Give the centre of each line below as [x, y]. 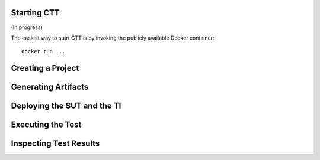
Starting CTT [35, 13]
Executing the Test [46, 125]
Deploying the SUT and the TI [66, 106]
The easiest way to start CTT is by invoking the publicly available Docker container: [113, 38]
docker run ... [44, 51]
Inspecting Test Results [55, 144]
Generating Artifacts [50, 87]
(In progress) [27, 27]
